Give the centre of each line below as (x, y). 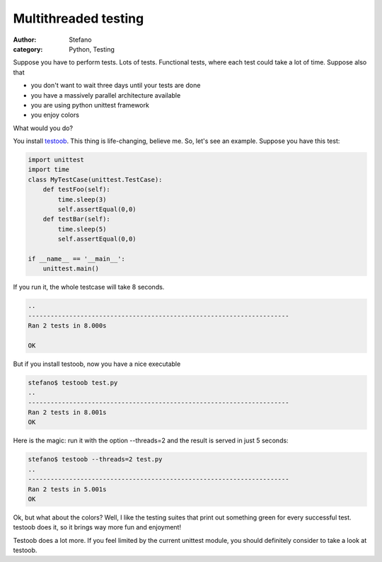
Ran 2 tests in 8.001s (67, 413)
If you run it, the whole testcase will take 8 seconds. (89, 287)
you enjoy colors (55, 115)
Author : (25, 40)
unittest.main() (71, 269)
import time (49, 170)
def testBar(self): (77, 219)
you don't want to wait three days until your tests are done (116, 86)
